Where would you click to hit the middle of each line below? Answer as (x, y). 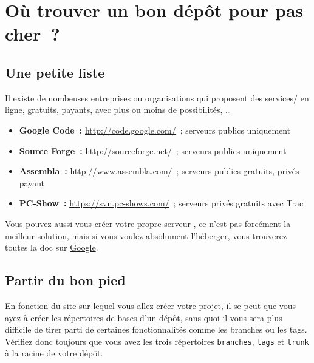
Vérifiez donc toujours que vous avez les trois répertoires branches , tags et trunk (157, 341)
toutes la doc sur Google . (52, 247)
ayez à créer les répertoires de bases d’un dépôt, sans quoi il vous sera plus (144, 317)
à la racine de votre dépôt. (54, 353)
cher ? (32, 34)
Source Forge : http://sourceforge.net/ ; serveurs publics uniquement (153, 150)
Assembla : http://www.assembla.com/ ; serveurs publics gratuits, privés (159, 171)
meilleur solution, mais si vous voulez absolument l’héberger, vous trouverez (146, 235)
